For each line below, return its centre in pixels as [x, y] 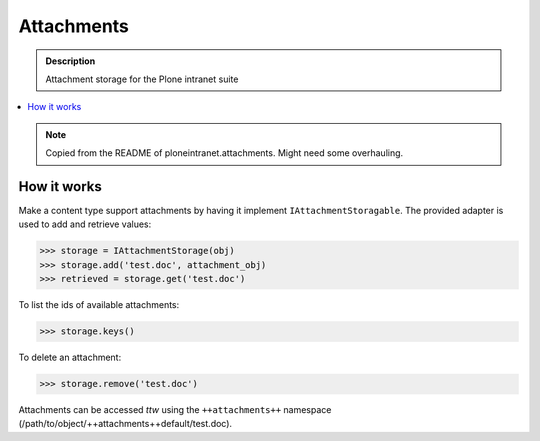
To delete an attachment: [70, 357]
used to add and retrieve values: [85, 224]
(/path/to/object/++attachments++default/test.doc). [125, 424]
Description [70, 61]
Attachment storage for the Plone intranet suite [142, 79]
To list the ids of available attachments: [99, 305]
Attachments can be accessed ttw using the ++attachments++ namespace [175, 410]
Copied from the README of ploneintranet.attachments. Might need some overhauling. [224, 153]
